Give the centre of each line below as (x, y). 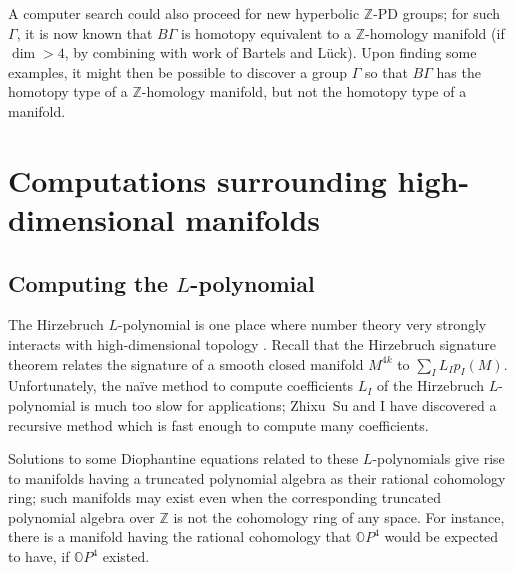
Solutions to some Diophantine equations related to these (183, 458)
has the (458, 71)
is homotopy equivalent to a (266, 32)
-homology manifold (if (435, 32)
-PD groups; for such (437, 13)
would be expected (441, 536)
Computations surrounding (197, 179)
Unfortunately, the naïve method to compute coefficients (181, 385)
